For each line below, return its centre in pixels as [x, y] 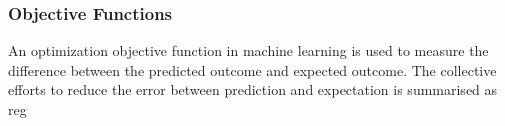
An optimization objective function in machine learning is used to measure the [248, 50]
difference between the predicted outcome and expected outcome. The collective [252, 69]
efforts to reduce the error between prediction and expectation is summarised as [253, 89]
